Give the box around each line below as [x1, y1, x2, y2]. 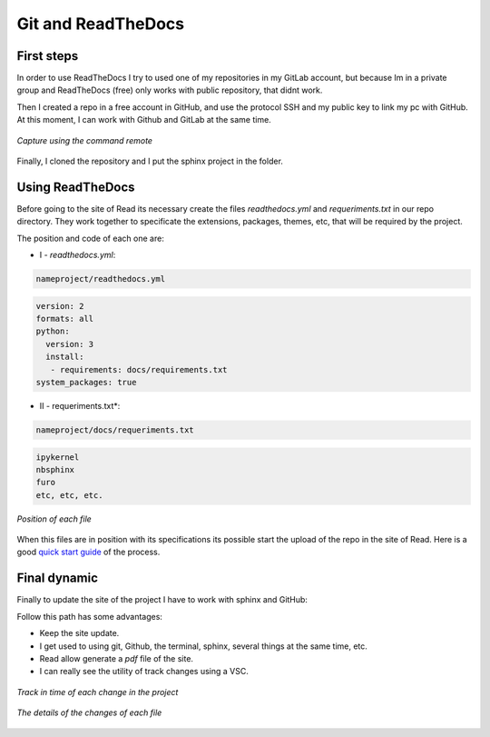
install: [45, 352, 84, 363]
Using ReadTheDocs [16, 179, 135, 194]
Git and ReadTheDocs [16, 14, 185, 34]
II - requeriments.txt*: [39, 400, 121, 411]
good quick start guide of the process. [16, 546, 161, 558]
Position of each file [16, 513, 93, 524]
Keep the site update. [39, 628, 120, 639]
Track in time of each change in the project [16, 686, 179, 697]
